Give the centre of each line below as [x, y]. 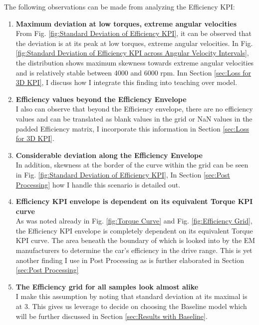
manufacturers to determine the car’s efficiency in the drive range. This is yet [134, 250]
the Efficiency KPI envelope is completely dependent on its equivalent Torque [134, 230]
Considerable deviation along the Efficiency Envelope [109, 155]
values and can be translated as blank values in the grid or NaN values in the [134, 118]
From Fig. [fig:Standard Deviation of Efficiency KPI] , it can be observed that [133, 33]
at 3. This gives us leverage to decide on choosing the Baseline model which [131, 306]
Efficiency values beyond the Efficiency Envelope [101, 99]
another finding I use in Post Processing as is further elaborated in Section [130, 260]
